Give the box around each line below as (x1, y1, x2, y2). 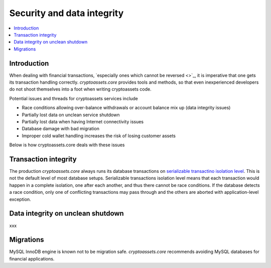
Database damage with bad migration (22, 126, 100, 132)
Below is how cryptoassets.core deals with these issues (9, 142, 125, 148)
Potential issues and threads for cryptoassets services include (9, 95, 138, 101)
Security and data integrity (9, 8, 124, 19)
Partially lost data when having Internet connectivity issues (22, 118, 144, 125)
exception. (9, 196, 31, 202)
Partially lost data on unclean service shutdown (22, 112, 120, 118)
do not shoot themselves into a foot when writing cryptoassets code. (9, 86, 152, 92)
